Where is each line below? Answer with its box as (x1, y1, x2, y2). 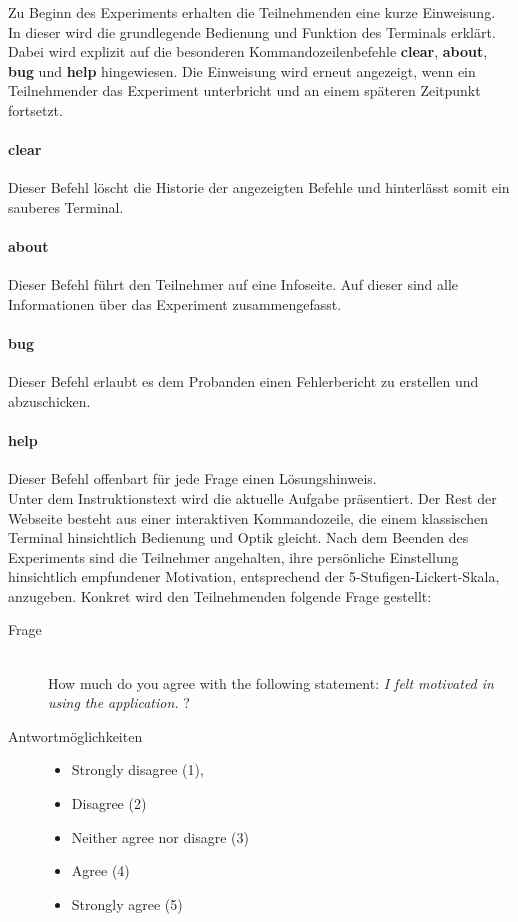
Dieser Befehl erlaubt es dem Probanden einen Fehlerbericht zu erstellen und (8, 371, 479, 392)
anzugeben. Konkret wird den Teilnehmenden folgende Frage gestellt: (8, 585, 432, 606)
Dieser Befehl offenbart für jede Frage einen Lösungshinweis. (8, 468, 377, 489)
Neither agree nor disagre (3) (71, 826, 249, 847)
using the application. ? (48, 692, 190, 713)
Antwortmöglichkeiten (8, 725, 143, 746)
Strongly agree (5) (71, 893, 183, 914)
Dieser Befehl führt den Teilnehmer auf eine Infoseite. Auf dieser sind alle (8, 274, 459, 295)
